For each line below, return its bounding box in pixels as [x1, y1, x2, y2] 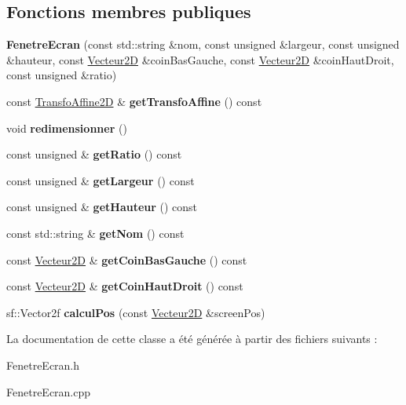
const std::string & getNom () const [6, 224, 185, 241]
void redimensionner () [6, 119, 127, 136]
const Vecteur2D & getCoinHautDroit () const [6, 278, 243, 294]
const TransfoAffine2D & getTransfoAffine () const [6, 93, 262, 109]
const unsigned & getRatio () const [6, 146, 182, 162]
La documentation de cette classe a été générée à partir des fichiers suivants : [6, 330, 378, 347]
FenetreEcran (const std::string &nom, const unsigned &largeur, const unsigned [6, 36, 400, 53]
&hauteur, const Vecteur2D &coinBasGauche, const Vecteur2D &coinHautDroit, [6, 51, 394, 67]
